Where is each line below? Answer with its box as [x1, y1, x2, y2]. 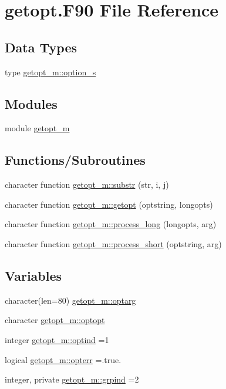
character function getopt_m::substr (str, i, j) [5, 178, 169, 191]
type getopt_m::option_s [5, 65, 96, 78]
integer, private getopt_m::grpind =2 [5, 373, 139, 385]
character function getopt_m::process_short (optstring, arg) [5, 237, 222, 250]
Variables [5, 266, 62, 284]
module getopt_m [5, 122, 70, 134]
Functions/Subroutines [5, 151, 146, 169]
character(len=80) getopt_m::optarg [5, 294, 136, 306]
